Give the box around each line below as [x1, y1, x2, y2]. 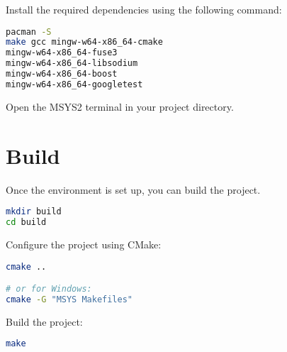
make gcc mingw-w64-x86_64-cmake [6, 37, 163, 48]
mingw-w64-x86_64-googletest [6, 79, 143, 89]
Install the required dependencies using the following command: [6, 2, 282, 16]
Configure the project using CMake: [6, 236, 162, 251]
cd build [6, 217, 47, 228]
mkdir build [6, 207, 62, 217]
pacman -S [6, 26, 52, 37]
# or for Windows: [6, 284, 92, 295]
